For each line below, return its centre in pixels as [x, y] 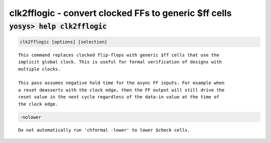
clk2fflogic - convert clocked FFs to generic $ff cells [120, 13]
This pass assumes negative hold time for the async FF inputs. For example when [121, 83]
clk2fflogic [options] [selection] [63, 42]
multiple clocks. [39, 69]
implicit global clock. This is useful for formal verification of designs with [120, 62]
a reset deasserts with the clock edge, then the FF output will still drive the [121, 90]
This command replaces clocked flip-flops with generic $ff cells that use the [119, 55]
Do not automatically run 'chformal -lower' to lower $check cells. [104, 130]
